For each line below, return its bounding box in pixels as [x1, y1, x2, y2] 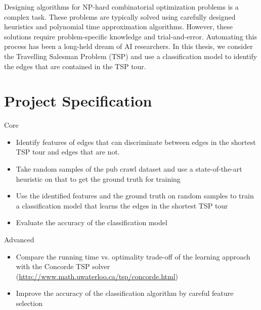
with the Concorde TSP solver [16, 261, 110, 272]
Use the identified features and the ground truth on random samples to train [16, 190, 254, 201]
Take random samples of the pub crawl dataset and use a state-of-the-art [16, 164, 242, 174]
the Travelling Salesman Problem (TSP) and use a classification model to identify [4, 50, 257, 61]
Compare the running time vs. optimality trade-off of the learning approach [16, 251, 250, 262]
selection [16, 298, 42, 308]
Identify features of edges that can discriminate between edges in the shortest [16, 136, 256, 147]
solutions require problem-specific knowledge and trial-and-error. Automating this [4, 31, 257, 41]
